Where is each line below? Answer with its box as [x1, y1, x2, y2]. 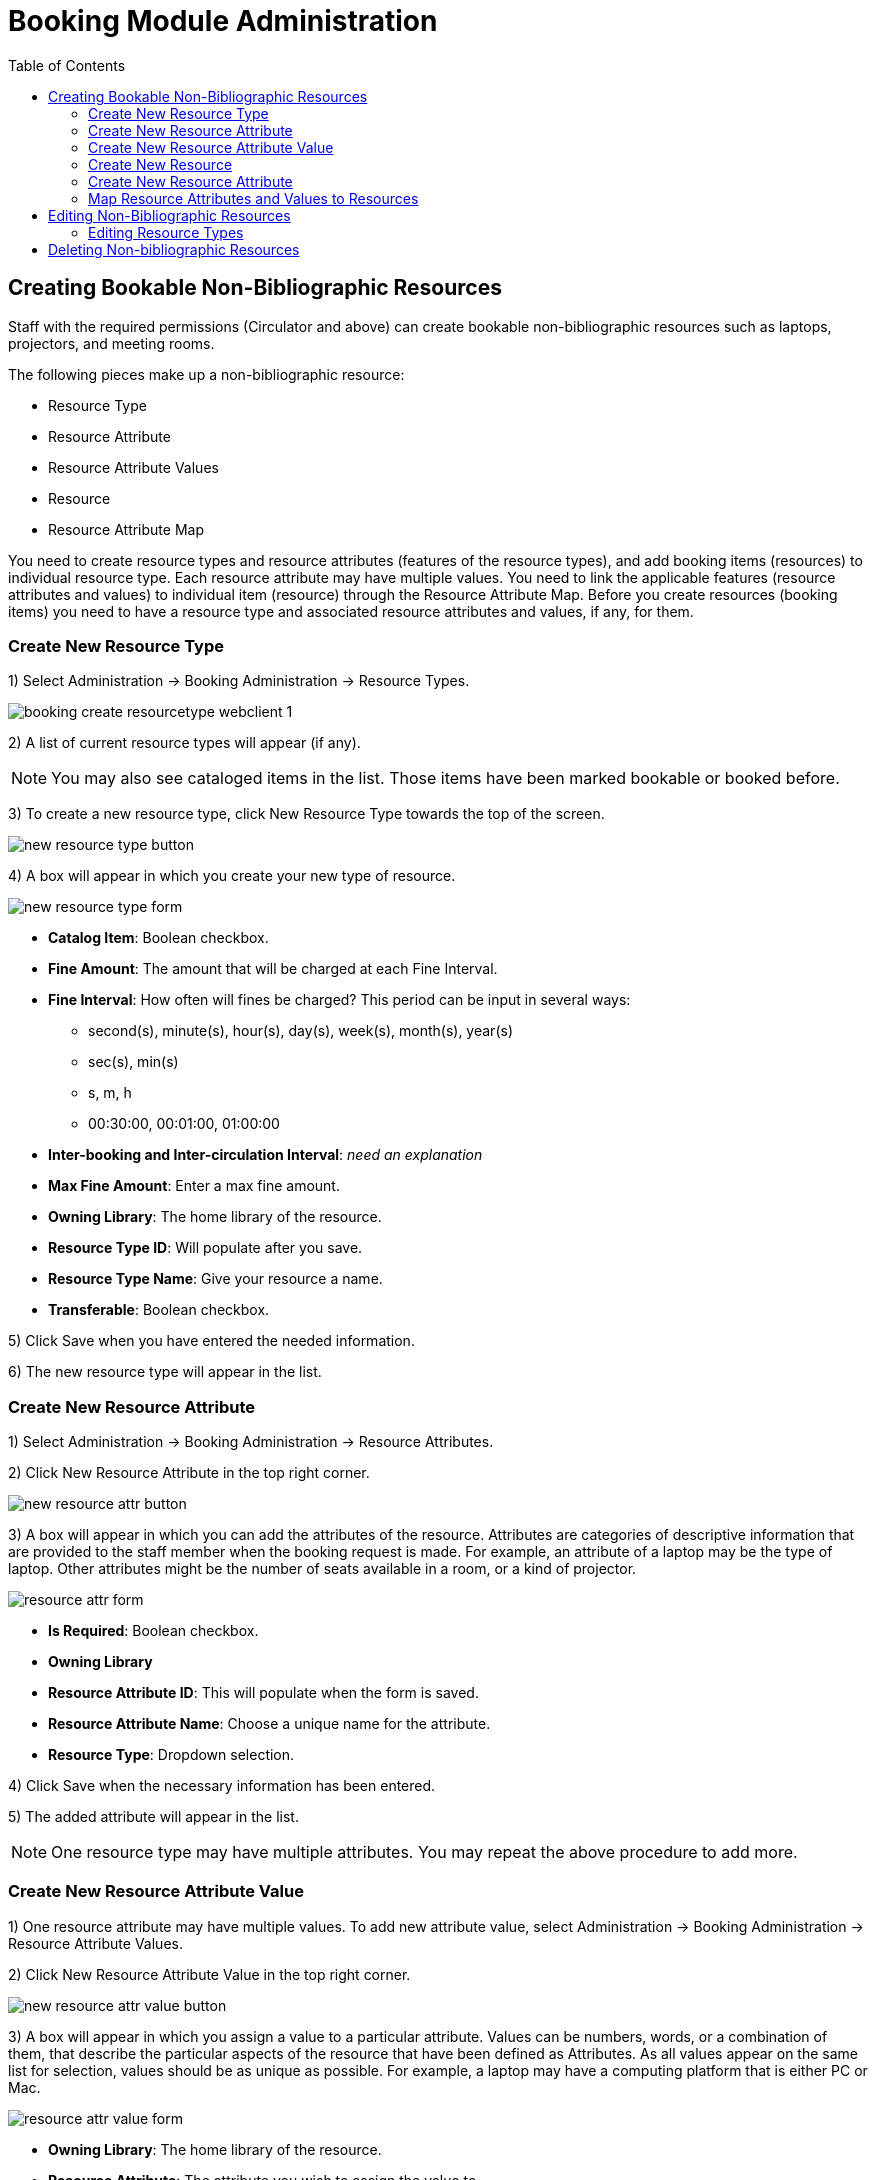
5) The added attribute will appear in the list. [8, 1808, 299, 1826]
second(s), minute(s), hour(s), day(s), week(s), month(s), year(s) [88, 1022, 513, 1040]
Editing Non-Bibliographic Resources [48, 206, 291, 224]
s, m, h [88, 1084, 132, 1102]
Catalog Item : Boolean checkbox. [48, 929, 269, 947]
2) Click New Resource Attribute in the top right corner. [8, 1464, 370, 1482]
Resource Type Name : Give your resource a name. [48, 1270, 383, 1288]
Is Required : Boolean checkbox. [48, 1622, 259, 1640]
